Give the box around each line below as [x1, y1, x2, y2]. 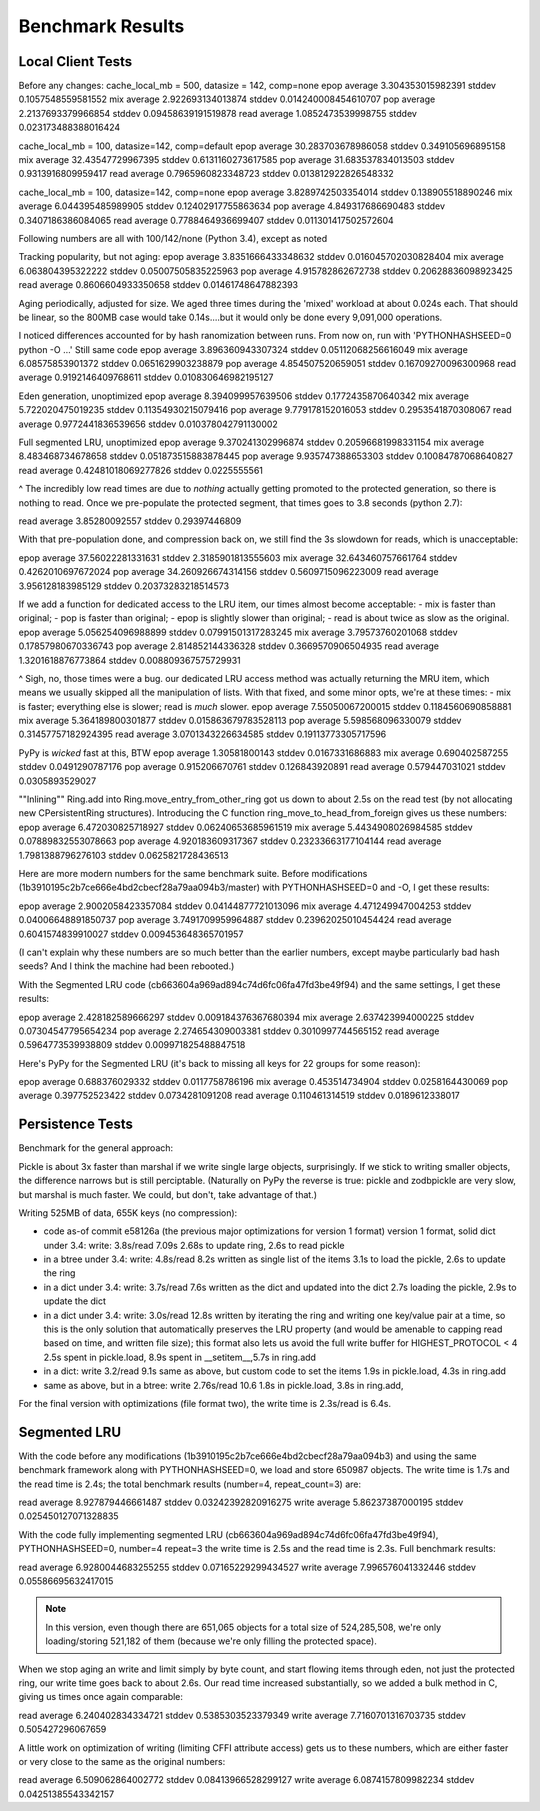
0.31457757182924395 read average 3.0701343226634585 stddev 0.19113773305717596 [18, 728, 387, 740]
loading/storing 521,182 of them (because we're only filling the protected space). [45, 1635, 377, 1647]
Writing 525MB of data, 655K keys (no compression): [18, 1206, 238, 1219]
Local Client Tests [18, 53, 133, 70]
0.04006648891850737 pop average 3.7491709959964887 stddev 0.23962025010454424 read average [18, 914, 452, 926]
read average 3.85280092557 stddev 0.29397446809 [18, 515, 242, 527]
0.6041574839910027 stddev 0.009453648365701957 [18, 928, 244, 940]
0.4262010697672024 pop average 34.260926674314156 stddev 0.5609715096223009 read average [18, 566, 439, 578]
